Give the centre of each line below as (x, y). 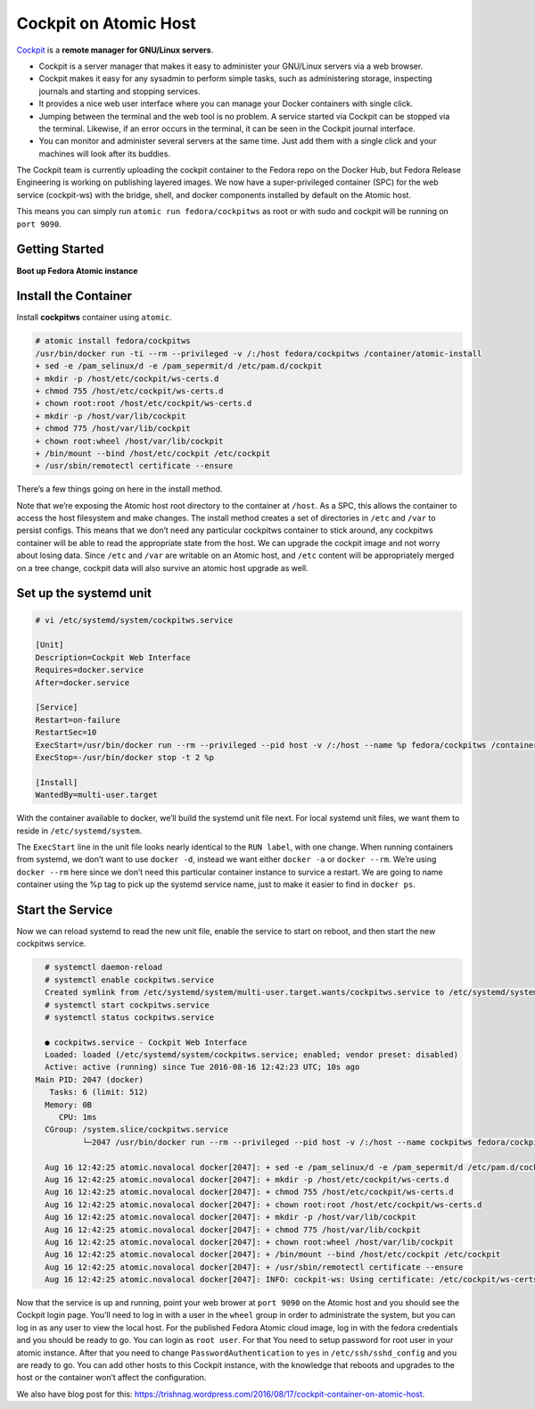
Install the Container (74, 296)
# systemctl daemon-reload (104, 967)
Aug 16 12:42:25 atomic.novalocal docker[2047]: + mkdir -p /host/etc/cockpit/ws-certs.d (247, 1179)
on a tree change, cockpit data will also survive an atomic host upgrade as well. (163, 568)
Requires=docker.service (90, 670)
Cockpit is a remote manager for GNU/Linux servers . (115, 50)
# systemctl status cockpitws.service (129, 1017)
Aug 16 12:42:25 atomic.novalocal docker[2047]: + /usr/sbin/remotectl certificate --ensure (254, 1267)
